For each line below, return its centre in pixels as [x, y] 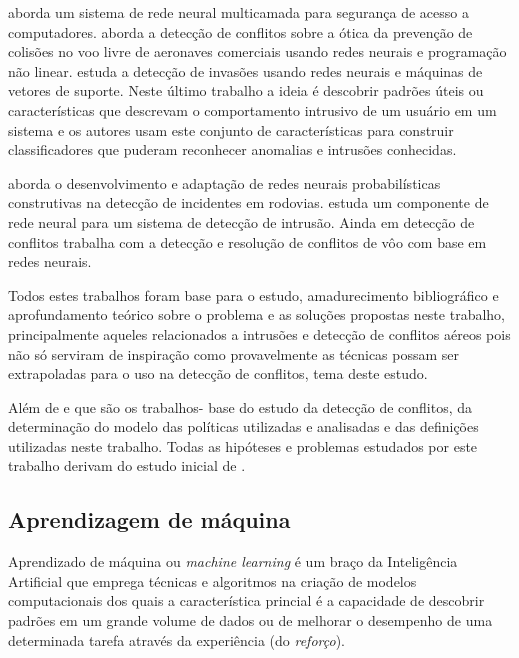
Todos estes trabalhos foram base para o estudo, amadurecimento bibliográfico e [253, 294]
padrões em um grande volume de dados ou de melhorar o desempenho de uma [250, 620]
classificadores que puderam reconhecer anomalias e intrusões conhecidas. [232, 149]
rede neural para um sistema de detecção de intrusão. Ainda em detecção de [241, 221]
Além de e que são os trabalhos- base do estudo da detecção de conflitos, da [240, 406]
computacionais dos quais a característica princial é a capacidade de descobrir [246, 600]
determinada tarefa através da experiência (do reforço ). [176, 639]
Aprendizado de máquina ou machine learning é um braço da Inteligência [233, 561]
